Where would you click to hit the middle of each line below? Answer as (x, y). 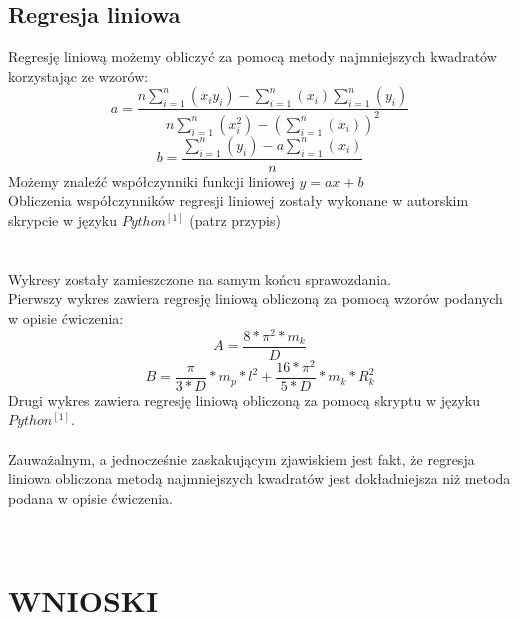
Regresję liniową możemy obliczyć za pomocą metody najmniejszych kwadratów (252, 56)
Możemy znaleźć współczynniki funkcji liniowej (151, 180)
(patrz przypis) (235, 219)
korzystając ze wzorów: (78, 75)
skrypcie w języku (63, 219)
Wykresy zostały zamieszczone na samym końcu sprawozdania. (200, 278)
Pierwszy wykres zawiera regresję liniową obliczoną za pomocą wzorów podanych (255, 298)
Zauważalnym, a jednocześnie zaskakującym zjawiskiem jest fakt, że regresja (241, 458)
